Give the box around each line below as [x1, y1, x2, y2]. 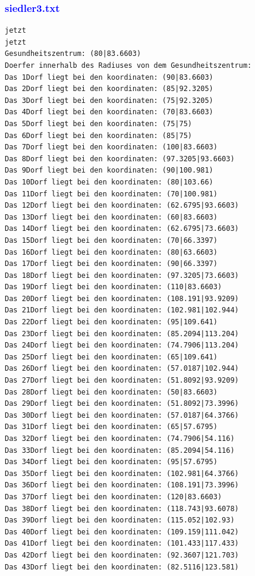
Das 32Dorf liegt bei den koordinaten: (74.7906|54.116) [5, 434, 235, 443]
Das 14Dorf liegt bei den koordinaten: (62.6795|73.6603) [5, 224, 239, 233]
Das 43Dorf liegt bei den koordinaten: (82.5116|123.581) [5, 562, 239, 571]
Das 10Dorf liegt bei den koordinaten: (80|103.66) [5, 177, 213, 186]
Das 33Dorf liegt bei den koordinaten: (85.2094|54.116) [5, 446, 235, 455]
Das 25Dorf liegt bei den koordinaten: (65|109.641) [5, 352, 218, 361]
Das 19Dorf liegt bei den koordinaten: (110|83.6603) [5, 283, 222, 292]
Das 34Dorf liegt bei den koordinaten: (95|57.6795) [5, 458, 218, 467]
